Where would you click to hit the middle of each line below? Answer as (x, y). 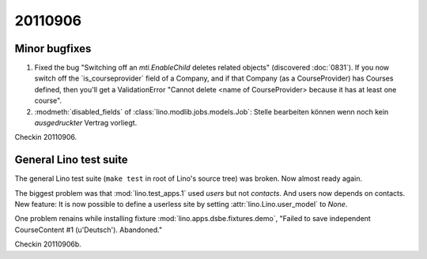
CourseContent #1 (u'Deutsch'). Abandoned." (88, 230)
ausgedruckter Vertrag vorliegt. (86, 123)
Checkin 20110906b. (48, 244)
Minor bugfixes (53, 49)
